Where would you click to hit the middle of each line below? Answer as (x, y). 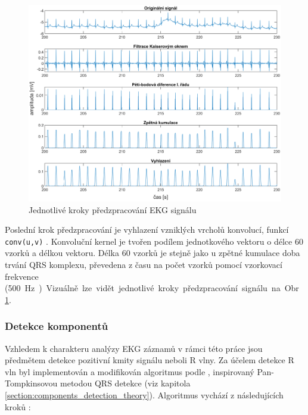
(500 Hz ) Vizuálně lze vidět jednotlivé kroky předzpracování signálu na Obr (152, 288)
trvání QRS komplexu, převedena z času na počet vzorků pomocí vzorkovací (144, 265)
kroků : (18, 406)
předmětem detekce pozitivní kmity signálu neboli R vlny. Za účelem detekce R (150, 360)
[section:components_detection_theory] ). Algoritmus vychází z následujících (144, 395)
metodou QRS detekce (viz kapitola (125, 383)
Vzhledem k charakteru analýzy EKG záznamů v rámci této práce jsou (134, 348)
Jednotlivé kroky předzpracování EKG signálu (113, 209)
